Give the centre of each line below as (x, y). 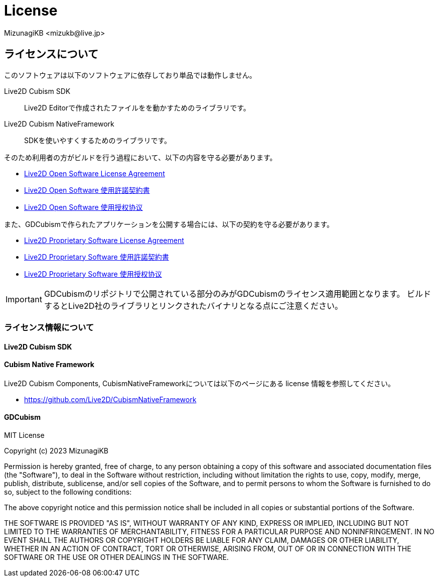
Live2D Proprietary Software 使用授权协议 (93, 274)
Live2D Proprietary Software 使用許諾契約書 (97, 257)
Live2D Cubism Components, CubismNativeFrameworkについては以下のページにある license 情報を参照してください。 (200, 383)
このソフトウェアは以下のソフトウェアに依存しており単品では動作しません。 (130, 75)
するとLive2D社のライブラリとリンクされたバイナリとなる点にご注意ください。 (193, 306)
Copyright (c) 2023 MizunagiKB (56, 451)
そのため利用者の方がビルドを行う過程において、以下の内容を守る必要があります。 (140, 157)
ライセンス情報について (49, 327)
